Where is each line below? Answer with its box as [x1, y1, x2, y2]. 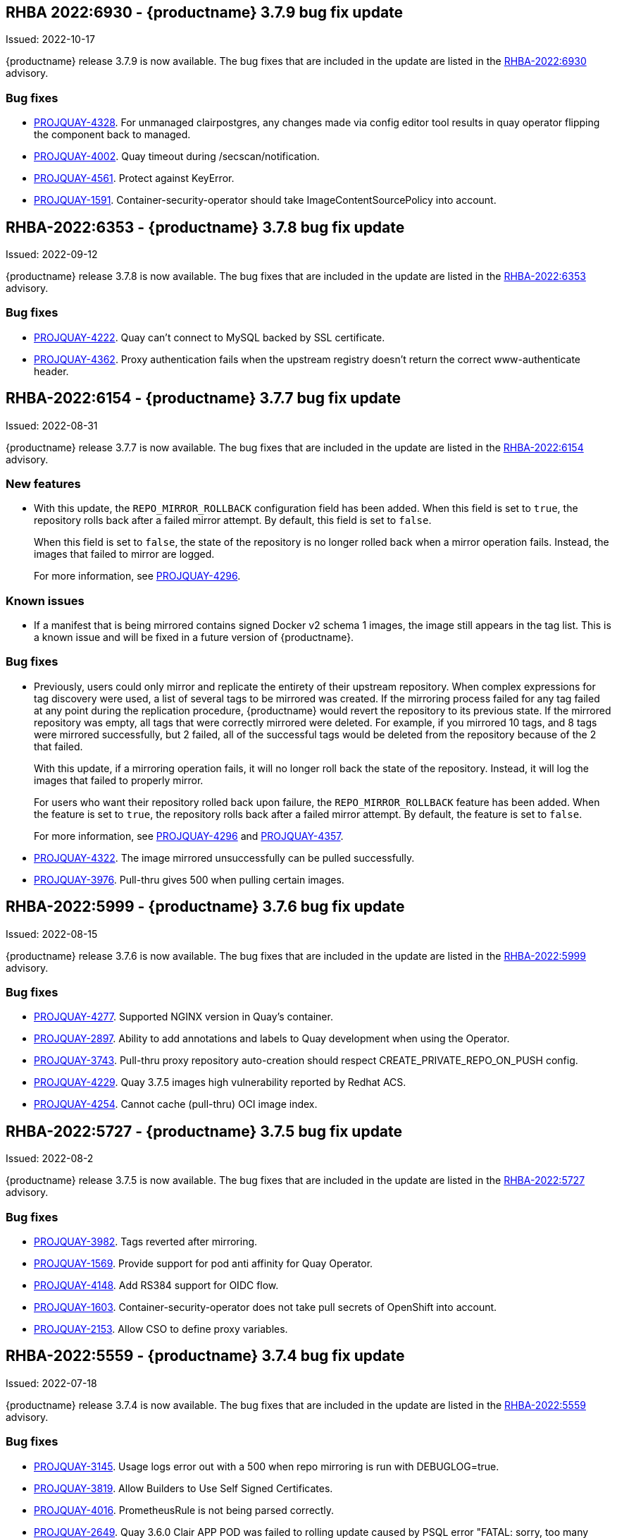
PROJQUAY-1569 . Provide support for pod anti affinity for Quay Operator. [34, 1257, 373, 1270]
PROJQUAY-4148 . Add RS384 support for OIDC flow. [34, 1279, 279, 1292]
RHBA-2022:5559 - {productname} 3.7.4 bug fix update [6, 1347, 405, 1365]
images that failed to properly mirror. [34, 774, 204, 786]
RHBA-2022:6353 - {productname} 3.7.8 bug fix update [6, 218, 405, 236]
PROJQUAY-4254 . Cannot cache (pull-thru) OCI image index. [34, 1098, 318, 1111]
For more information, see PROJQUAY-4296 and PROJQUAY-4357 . [34, 829, 344, 842]
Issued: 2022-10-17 [6, 33, 95, 46]
